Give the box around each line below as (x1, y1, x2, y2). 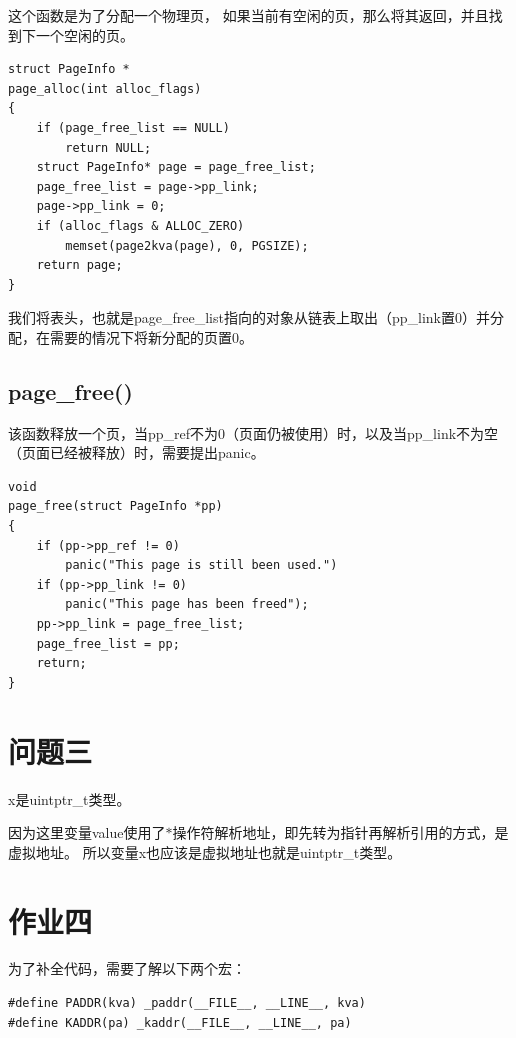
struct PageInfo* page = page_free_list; (36, 160, 316, 175)
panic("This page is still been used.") (65, 558, 338, 573)
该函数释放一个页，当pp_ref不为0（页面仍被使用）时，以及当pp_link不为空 (8, 422, 499, 443)
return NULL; (65, 140, 152, 155)
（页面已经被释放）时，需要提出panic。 (8, 442, 265, 463)
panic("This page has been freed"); (65, 597, 309, 612)
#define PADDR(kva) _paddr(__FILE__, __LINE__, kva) (8, 996, 366, 1011)
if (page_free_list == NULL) (36, 120, 230, 135)
